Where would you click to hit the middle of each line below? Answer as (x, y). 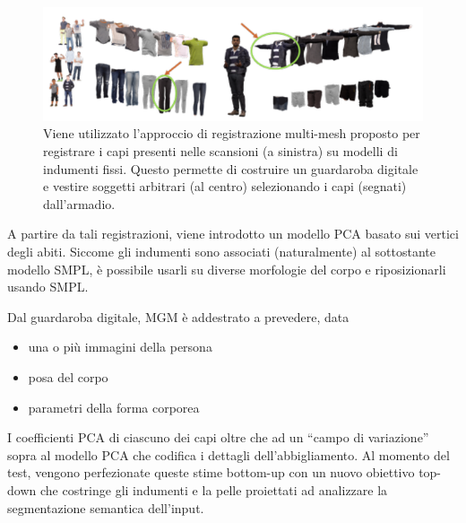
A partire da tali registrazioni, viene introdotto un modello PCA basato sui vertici (233, 234)
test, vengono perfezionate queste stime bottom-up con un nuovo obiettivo (211, 472)
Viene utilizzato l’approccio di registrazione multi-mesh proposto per (232, 133)
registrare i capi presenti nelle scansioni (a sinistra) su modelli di (220, 151)
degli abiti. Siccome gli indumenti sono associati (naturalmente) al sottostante (221, 251)
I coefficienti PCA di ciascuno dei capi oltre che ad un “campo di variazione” (218, 437)
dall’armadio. (79, 203)
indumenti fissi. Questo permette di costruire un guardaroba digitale (231, 168)
